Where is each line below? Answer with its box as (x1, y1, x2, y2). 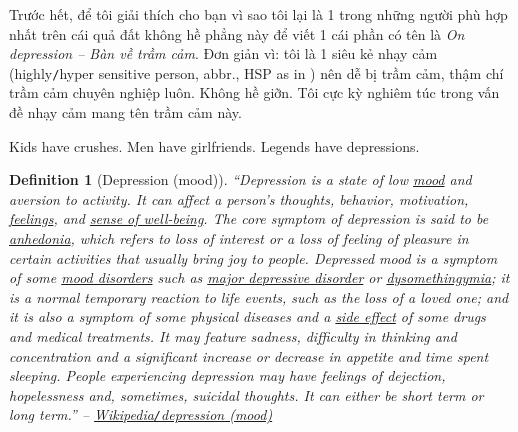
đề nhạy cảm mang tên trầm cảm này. (9, 102, 242, 123)
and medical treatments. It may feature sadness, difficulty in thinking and (9, 325, 457, 346)
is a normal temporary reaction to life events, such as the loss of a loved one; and (9, 286, 509, 307)
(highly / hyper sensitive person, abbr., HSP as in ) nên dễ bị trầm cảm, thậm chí (9, 62, 504, 83)
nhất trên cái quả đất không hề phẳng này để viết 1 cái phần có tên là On (9, 23, 465, 44)
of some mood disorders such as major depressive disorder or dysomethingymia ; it (9, 267, 510, 288)
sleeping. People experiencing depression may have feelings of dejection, (9, 365, 446, 386)
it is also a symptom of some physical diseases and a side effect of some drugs (9, 306, 486, 327)
